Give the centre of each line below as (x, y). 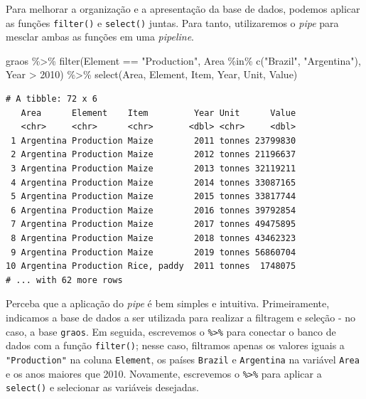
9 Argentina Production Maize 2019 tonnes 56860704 (154, 252)
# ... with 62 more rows (64, 280)
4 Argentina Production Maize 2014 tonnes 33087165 (154, 182)
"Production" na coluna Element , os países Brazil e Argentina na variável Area (183, 359)
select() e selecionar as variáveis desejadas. (102, 387)
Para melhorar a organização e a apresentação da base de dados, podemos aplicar (183, 9)
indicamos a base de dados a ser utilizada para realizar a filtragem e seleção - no (181, 317)
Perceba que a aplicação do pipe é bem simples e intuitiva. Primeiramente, (168, 303)
